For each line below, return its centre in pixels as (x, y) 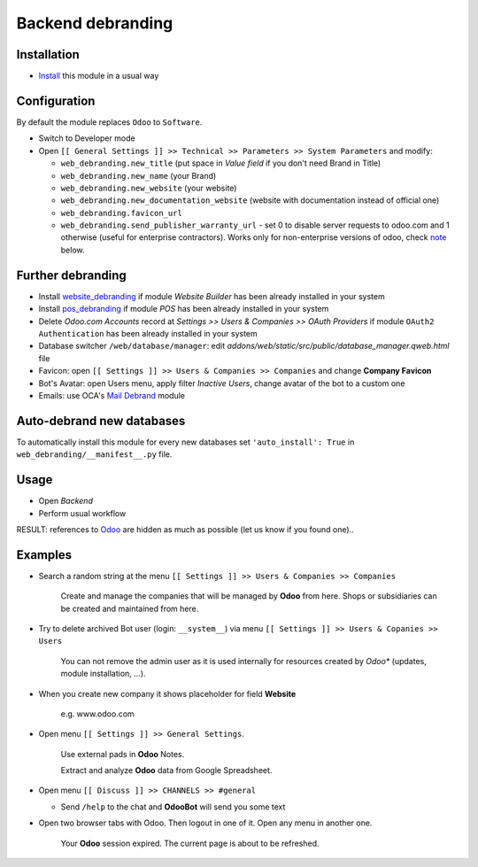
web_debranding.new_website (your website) (149, 188)
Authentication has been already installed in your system (148, 333)
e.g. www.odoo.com (97, 714)
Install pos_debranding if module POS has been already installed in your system (184, 309)
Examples (44, 555)
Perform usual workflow (82, 513)
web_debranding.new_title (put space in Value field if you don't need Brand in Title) (221, 163)
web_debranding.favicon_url (122, 213)
